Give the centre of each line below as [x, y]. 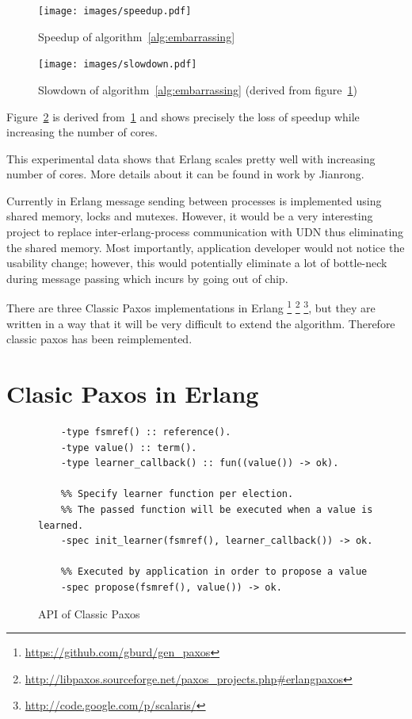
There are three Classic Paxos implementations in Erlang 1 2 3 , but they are [191, 307]
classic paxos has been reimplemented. [99, 339]
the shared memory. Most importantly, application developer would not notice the [206, 247]
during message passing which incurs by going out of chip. [147, 278]
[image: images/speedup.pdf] [115, 11]
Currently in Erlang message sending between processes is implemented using [194, 200]
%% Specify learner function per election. [177, 494]
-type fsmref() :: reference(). [146, 432]
